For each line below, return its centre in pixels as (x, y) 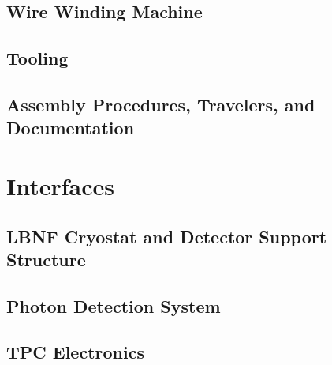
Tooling (37, 58)
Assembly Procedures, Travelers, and (161, 104)
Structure (46, 259)
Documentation (71, 128)
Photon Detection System (114, 305)
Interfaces (61, 185)
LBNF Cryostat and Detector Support (167, 236)
